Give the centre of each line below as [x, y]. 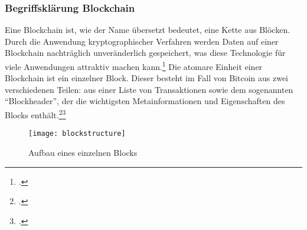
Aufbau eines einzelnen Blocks [83, 152]
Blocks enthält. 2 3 [35, 114]
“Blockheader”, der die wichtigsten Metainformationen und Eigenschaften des [145, 101]
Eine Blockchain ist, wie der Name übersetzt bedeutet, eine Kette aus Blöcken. [148, 30]
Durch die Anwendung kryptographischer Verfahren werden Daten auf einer [142, 41]
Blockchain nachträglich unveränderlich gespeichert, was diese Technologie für [145, 53]
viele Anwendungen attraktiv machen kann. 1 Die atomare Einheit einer [134, 66]
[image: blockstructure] [77, 134]
